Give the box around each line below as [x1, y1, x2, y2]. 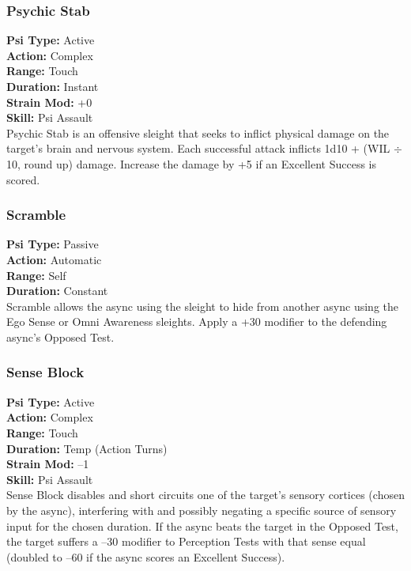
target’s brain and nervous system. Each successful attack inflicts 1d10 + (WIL [6, 140, 390, 157]
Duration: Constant [6, 282, 108, 299]
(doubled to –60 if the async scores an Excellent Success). [6, 548, 285, 565]
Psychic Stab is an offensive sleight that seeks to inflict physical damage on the [6, 124, 390, 141]
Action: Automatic [6, 251, 102, 267]
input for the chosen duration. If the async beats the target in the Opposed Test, [6, 517, 398, 534]
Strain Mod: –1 [6, 456, 89, 472]
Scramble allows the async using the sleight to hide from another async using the [6, 297, 399, 314]
